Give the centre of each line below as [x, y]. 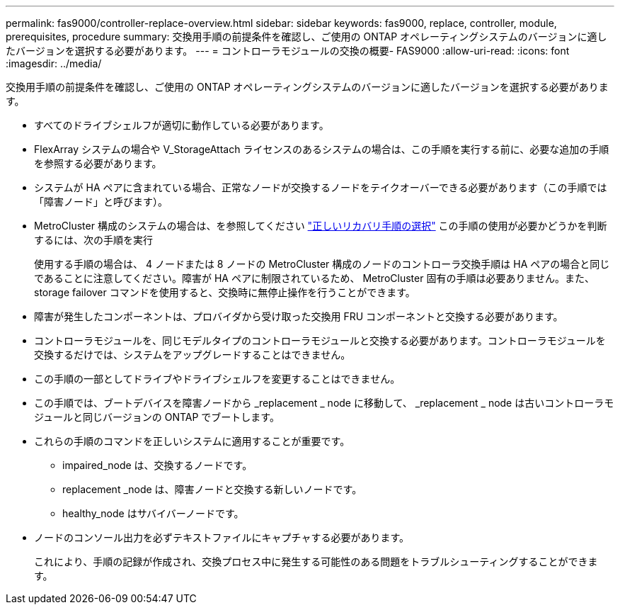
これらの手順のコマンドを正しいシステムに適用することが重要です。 [192, 441]
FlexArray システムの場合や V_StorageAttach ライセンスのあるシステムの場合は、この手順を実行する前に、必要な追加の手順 [322, 149]
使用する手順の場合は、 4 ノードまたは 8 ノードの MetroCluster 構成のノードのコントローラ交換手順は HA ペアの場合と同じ [322, 264]
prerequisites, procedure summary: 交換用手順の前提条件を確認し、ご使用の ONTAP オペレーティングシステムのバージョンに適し [306, 36]
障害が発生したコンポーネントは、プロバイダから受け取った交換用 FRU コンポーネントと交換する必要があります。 [299, 316]
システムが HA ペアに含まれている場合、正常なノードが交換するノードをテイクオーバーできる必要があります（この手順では [321, 187]
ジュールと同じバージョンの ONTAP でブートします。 [157, 417]
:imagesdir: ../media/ [54, 63]
